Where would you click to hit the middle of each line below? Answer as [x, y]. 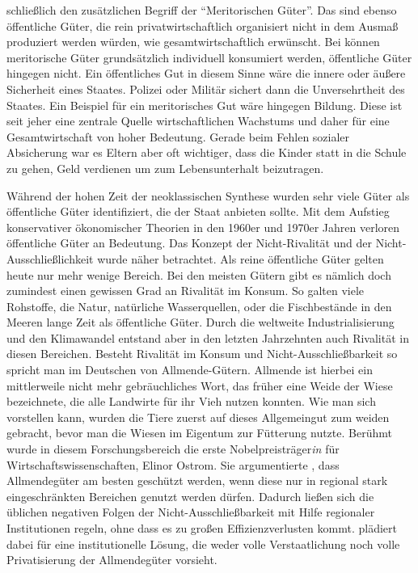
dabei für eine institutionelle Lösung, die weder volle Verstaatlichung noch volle [203, 544]
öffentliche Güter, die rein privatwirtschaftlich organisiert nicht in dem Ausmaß [203, 25]
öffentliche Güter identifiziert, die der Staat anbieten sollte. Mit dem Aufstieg [198, 211]
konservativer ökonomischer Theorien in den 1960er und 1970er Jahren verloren [203, 227]
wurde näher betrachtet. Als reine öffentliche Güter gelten [241, 258]
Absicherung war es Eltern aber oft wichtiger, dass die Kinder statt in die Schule [207, 152]
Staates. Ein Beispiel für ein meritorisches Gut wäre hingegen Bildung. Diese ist [205, 105]
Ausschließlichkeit [50, 258]
